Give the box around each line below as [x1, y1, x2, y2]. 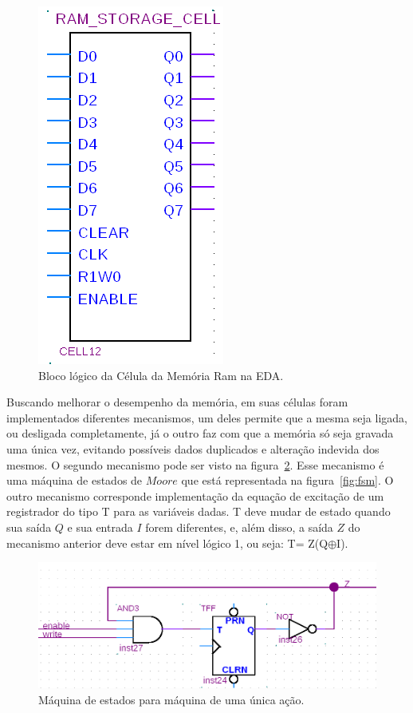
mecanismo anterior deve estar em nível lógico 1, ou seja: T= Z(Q [6, 534, 328, 551]
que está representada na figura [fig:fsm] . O [181, 472, 394, 489]
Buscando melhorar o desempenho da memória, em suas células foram [6, 394, 348, 410]
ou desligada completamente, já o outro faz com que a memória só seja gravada [6, 425, 394, 442]
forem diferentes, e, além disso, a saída [145, 518, 333, 535]
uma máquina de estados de [6, 472, 143, 489]
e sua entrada [67, 518, 133, 535]
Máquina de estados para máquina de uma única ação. [38, 691, 305, 707]
